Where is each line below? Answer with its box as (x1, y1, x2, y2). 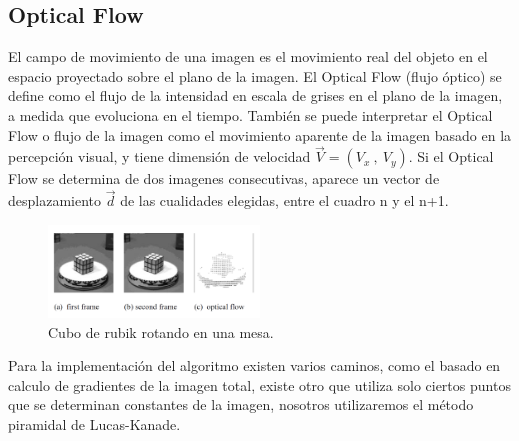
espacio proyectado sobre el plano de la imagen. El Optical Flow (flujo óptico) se (8, 65, 502, 86)
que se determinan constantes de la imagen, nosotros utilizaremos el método (8, 394, 474, 415)
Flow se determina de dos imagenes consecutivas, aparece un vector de (8, 168, 440, 189)
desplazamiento (8, 190, 102, 211)
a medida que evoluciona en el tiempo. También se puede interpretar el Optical (8, 104, 493, 125)
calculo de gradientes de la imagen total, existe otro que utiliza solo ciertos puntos (8, 374, 511, 395)
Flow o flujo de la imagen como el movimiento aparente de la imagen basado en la (8, 124, 512, 145)
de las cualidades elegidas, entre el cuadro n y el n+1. (120, 190, 449, 211)
